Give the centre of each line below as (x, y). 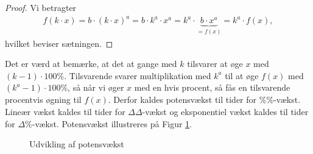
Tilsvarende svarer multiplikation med (140, 75)
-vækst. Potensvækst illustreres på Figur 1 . (112, 123)
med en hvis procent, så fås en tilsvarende (212, 87)
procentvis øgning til (43, 100)
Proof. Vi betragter (41, 7)
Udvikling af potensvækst (77, 144)
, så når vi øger (96, 87)
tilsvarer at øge (215, 64)
